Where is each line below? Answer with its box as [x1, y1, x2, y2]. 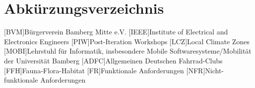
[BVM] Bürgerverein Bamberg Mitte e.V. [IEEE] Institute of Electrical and [4, 27, 228, 37]
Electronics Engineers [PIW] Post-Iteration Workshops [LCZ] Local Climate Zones [4, 36, 250, 46]
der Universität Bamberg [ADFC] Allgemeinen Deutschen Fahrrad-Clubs [4, 55, 223, 65]
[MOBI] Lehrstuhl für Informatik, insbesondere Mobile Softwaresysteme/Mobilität [4, 46, 252, 56]
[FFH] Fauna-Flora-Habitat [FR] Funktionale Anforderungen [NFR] [4, 65, 205, 75]
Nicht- [205, 65, 224, 75]
